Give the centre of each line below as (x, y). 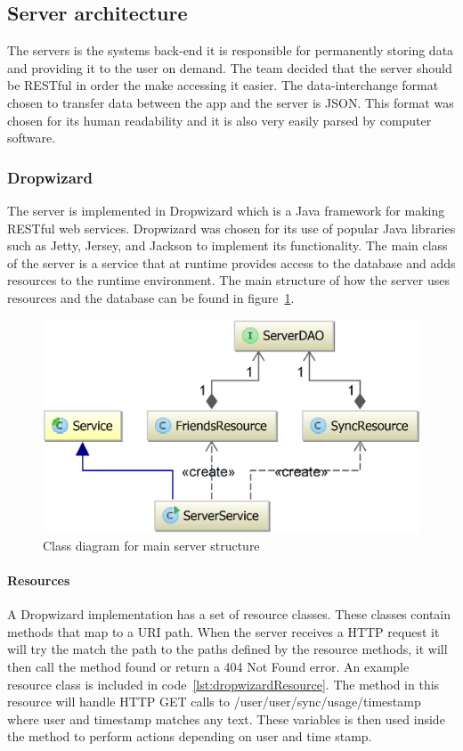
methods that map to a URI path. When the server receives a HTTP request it (223, 631)
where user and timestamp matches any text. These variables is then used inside (226, 718)
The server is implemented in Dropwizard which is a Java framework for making (226, 210)
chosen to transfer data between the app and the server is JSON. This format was (231, 102)
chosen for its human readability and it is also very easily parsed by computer (219, 120)
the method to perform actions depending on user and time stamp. (190, 736)
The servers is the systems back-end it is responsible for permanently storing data (231, 50)
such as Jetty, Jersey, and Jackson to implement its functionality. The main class (227, 245)
